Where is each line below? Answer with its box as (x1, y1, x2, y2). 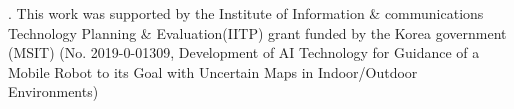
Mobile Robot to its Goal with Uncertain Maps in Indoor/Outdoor (8, 61, 418, 82)
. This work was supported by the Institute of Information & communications (8, 3, 484, 23)
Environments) (8, 81, 99, 102)
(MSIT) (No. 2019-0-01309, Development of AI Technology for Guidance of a (8, 42, 480, 63)
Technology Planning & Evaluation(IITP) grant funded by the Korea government (8, 22, 507, 43)
